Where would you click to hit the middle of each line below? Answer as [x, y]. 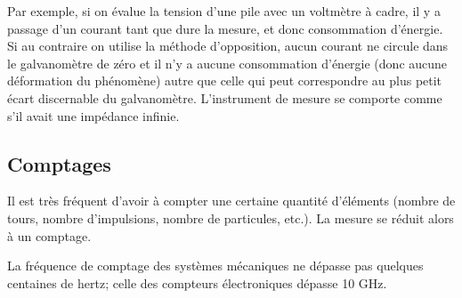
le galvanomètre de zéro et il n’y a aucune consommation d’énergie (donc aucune [227, 63]
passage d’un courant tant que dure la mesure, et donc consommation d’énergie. [225, 28]
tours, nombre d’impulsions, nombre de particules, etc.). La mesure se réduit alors [231, 217]
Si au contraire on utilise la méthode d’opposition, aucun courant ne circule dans [228, 46]
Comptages [59, 163]
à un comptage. [49, 235]
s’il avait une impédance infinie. [93, 115]
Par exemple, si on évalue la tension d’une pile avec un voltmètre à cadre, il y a [224, 11]
